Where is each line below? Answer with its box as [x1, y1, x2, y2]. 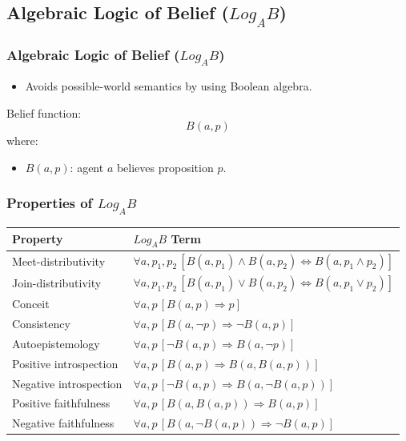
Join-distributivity [12, 275, 102, 291]
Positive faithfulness [12, 395, 111, 411]
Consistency [12, 315, 70, 331]
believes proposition [116, 158, 214, 175]
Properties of [6, 193, 93, 213]
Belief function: [6, 104, 82, 121]
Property [12, 231, 63, 247]
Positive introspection [12, 355, 119, 371]
